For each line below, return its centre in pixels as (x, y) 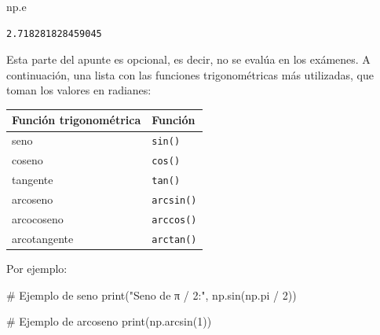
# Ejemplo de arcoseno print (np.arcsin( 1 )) (109, 321)
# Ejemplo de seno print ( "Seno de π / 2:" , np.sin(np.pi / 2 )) (152, 295)
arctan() (174, 239)
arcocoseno (38, 218)
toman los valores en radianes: (79, 90)
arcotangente (43, 238)
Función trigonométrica (77, 120)
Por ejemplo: (37, 268)
